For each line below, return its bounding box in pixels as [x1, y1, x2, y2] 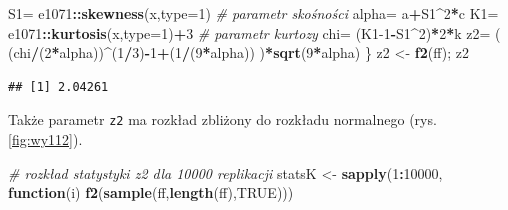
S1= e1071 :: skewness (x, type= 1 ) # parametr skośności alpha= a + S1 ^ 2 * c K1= [8, 3, 499, 23]
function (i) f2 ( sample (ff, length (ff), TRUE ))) [8, 182, 294, 203]
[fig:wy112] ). [8, 129, 83, 150]
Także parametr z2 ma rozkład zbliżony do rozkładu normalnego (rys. [8, 109, 437, 130]
